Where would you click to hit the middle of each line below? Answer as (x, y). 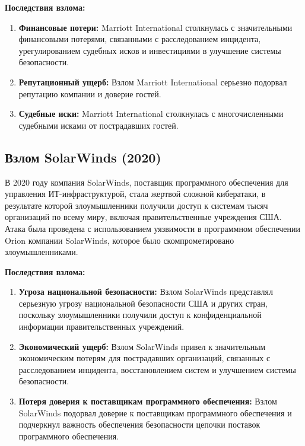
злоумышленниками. (42, 252)
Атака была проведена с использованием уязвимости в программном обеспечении (153, 228)
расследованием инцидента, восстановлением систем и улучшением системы (157, 369)
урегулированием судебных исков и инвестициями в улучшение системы (150, 50)
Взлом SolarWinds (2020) (83, 157)
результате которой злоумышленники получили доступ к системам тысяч (136, 205)
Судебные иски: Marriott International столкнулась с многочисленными (151, 114)
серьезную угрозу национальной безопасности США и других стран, (143, 303)
